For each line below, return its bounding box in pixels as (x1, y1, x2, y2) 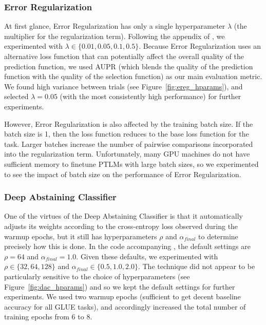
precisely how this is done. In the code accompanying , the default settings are (4, 241, 251, 252)
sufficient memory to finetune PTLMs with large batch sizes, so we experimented (4, 158, 259, 169)
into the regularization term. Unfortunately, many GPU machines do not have (4, 148, 250, 159)
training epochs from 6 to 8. (4, 311, 92, 322)
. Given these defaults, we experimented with (76, 251, 218, 261)
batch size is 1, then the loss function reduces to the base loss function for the (4, 128, 249, 139)
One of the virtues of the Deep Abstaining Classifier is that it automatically (4, 211, 243, 221)
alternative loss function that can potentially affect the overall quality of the (4, 51, 244, 61)
